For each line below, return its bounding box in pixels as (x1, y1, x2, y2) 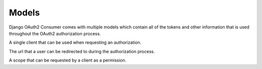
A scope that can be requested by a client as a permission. (9, 57, 127, 63)
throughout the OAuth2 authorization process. (9, 30, 101, 36)
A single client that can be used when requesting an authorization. (9, 40, 142, 45)
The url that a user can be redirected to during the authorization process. (9, 48, 155, 54)
